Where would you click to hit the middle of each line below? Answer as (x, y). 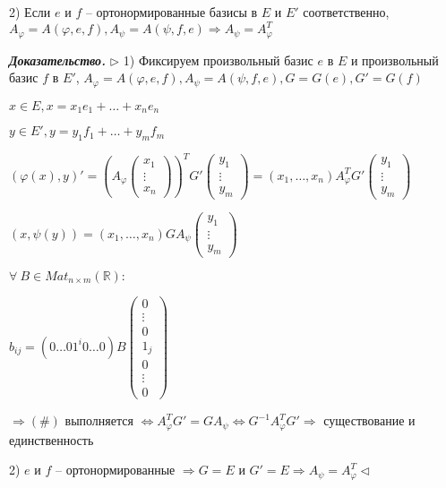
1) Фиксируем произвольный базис (218, 60)
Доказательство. (58, 60)
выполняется (99, 420)
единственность (51, 439)
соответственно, (346, 12)
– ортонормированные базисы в (172, 12)
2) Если (30, 12)
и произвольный (395, 60)
